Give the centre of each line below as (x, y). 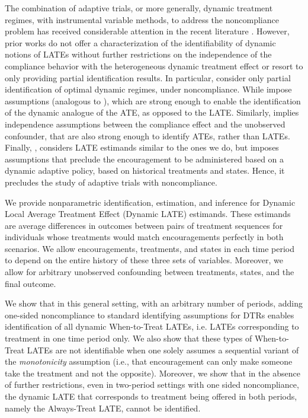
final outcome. (31, 283)
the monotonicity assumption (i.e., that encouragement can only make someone (149, 361)
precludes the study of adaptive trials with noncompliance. (111, 182)
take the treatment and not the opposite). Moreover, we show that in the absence (153, 373)
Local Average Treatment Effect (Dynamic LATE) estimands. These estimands (148, 214)
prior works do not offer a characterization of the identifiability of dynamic (140, 42)
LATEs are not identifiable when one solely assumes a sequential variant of (163, 350)
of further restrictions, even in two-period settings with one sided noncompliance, (152, 385)
